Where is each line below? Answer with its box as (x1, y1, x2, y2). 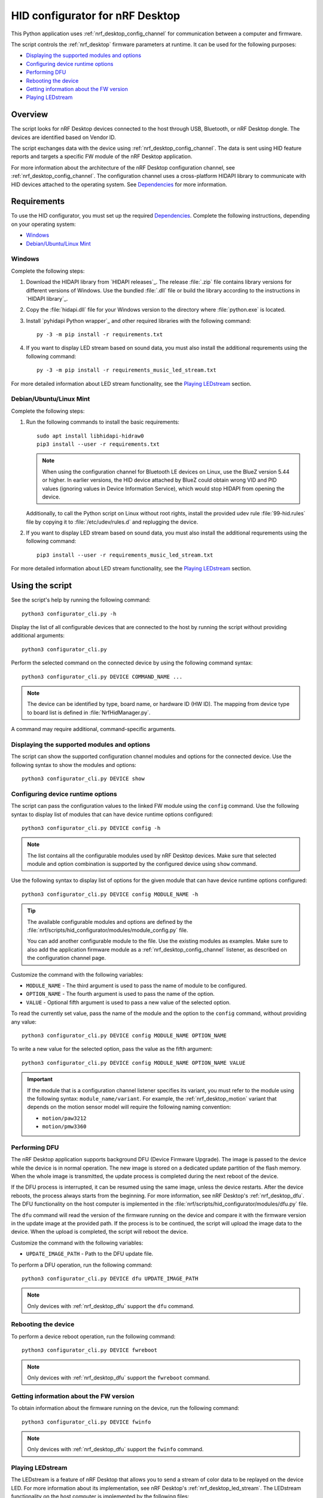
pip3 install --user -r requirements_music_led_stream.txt (36, 551, 214, 558)
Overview (11, 110, 48, 120)
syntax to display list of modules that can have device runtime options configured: (11, 811, 214, 818)
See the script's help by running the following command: (11, 596, 151, 603)
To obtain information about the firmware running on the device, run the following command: (11, 1405, 239, 1412)
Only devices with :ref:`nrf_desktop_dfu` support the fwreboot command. (27, 1374, 211, 1381)
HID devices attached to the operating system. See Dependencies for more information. (11, 180, 227, 188)
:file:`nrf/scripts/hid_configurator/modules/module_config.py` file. (27, 926, 188, 934)
